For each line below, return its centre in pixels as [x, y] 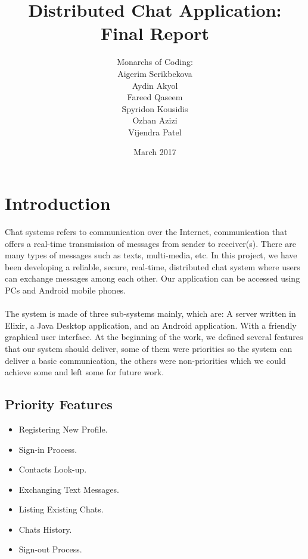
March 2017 [155, 152]
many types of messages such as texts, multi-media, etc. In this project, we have [151, 255]
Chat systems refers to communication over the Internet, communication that [146, 231]
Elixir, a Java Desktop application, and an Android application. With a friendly [151, 325]
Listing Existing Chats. [61, 509]
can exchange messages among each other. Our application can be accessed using [153, 278]
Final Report [155, 33]
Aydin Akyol [155, 85]
